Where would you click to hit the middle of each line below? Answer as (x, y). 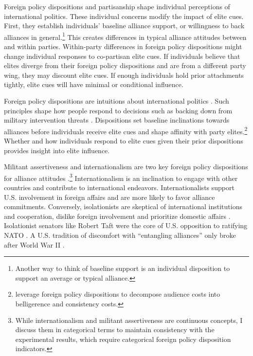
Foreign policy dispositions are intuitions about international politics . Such (117, 101)
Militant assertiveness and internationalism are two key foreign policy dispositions (126, 167)
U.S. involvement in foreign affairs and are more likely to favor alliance (109, 197)
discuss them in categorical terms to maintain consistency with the (115, 329)
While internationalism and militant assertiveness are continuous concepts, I (129, 320)
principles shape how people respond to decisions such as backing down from (118, 110)
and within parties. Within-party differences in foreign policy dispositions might (123, 46)
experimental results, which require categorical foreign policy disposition (123, 339)
